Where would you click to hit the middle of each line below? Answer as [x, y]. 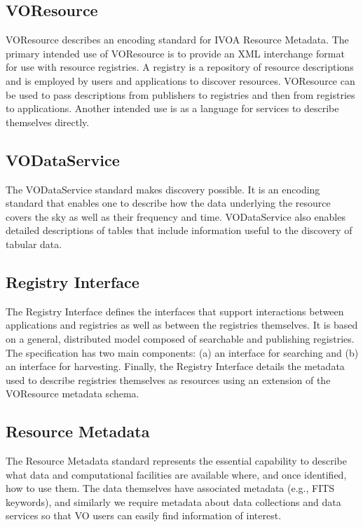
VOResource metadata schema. [73, 393]
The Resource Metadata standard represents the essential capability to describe [177, 461]
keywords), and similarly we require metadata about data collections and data [173, 501]
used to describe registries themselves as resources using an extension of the [168, 379]
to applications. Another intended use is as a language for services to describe [172, 108]
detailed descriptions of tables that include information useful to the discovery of [179, 230]
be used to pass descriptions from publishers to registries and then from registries [180, 94]
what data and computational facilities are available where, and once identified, [176, 474]
